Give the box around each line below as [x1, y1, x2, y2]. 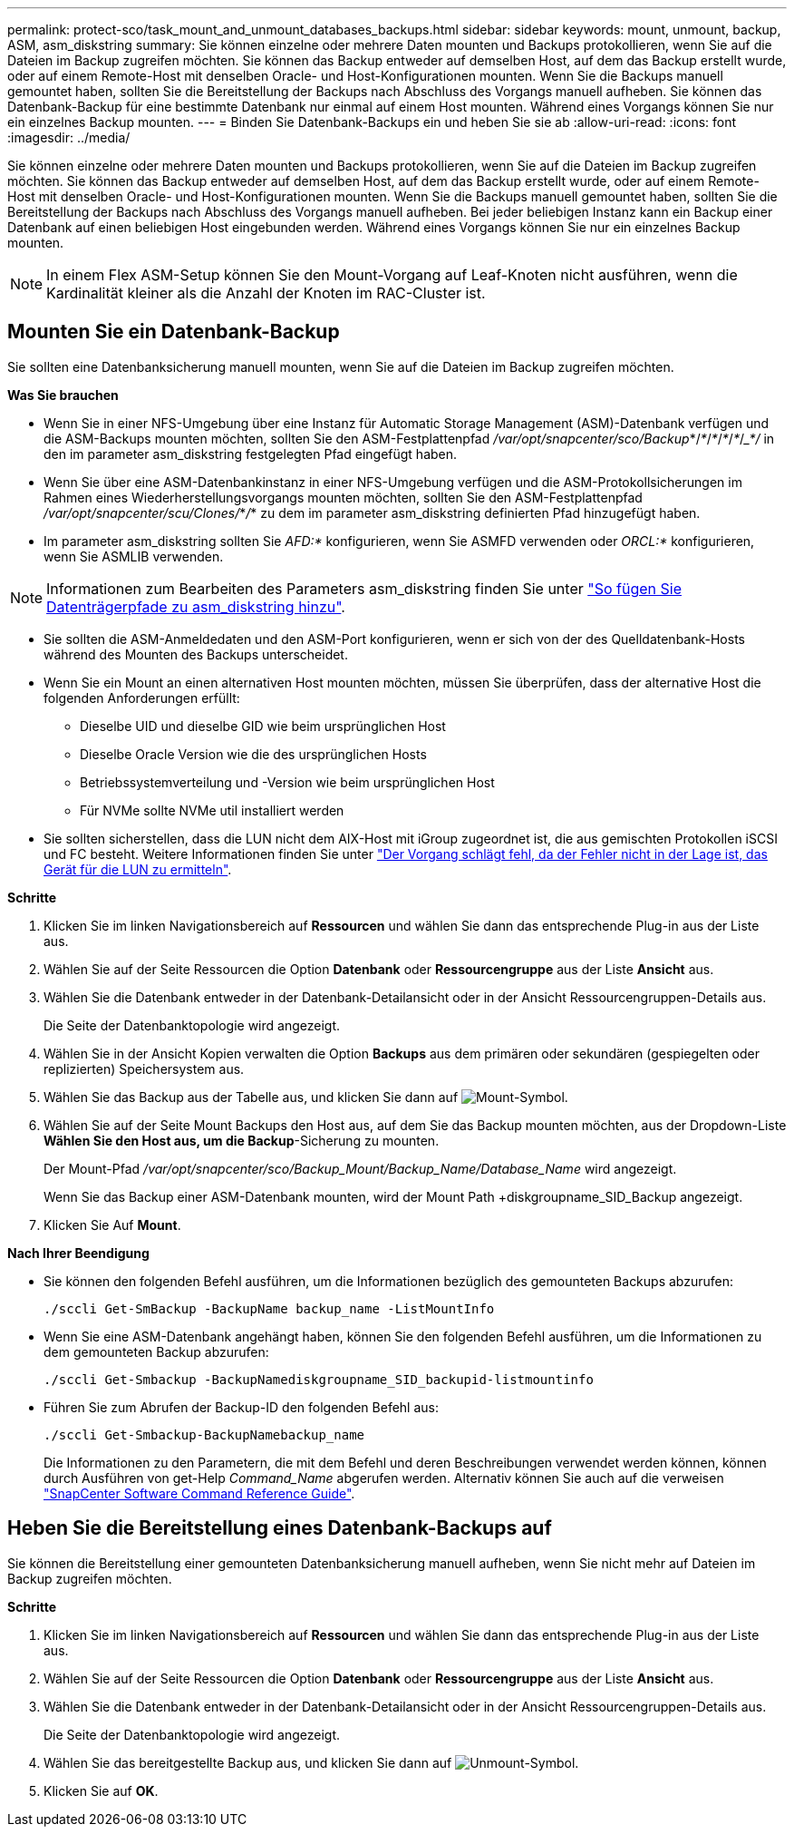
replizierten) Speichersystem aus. [44, 1060, 245, 1077]
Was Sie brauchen [7, 386, 119, 403]
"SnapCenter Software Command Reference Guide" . [44, 1485, 355, 1501]
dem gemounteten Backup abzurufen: [44, 1343, 269, 1360]
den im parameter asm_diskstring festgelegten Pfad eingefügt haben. [44, 445, 458, 462]
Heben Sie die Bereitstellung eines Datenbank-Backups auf [7, 1517, 552, 1540]
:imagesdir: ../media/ [7, 130, 131, 145]
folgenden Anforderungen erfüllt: [44, 689, 240, 706]
